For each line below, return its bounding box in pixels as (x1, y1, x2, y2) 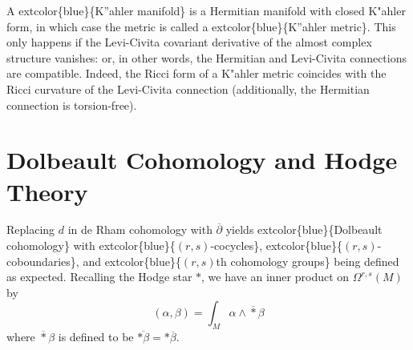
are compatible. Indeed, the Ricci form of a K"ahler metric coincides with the (6, 65, 387, 82)
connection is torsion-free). (6, 96, 137, 113)
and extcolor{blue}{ (83, 252, 181, 269)
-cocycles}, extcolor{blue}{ (210, 237, 343, 254)
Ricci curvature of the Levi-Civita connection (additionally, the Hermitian (6, 80, 370, 97)
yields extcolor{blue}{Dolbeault (225, 221, 383, 238)
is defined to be (58, 328, 134, 345)
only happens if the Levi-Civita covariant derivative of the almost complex (6, 34, 372, 50)
